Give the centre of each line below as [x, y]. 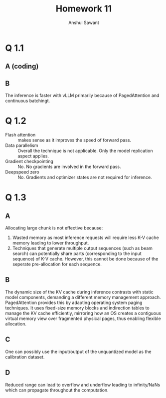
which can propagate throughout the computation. [57, 390]
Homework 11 [84, 9]
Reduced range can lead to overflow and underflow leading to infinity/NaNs [83, 384]
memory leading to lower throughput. [51, 243]
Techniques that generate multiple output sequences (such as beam [83, 248]
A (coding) [22, 66]
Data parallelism [22, 145]
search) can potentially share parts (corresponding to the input [77, 253]
